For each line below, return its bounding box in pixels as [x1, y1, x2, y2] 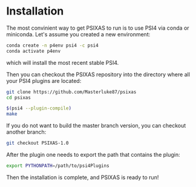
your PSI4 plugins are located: [6, 77, 82, 84]
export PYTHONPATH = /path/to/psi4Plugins [6, 163, 110, 169]
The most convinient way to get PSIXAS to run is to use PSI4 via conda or [6, 24, 189, 31]
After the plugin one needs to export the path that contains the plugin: [6, 151, 180, 159]
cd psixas [6, 94, 31, 100]
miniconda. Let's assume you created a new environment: [6, 30, 151, 38]
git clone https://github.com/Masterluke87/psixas [6, 89, 137, 95]
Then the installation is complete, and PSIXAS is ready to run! [6, 174, 159, 181]
